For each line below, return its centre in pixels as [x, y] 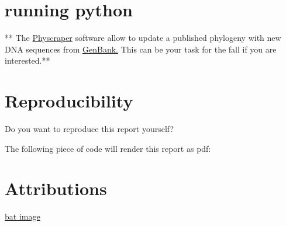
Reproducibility [69, 101]
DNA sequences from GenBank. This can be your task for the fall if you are [141, 49]
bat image [23, 216]
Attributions [56, 188]
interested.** [27, 60]
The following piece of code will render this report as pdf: [108, 148]
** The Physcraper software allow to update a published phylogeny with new [143, 38]
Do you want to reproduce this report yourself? [89, 129]
